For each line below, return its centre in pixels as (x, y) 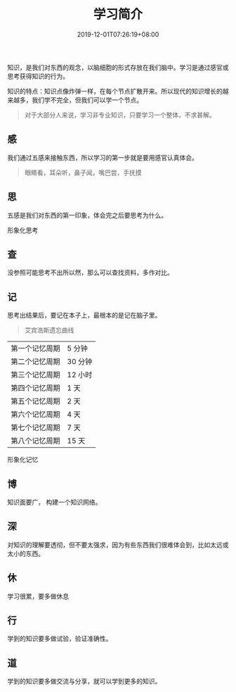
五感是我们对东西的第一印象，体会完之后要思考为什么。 (87, 215)
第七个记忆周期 (36, 428)
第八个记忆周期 (36, 441)
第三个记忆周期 (36, 375)
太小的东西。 (26, 553)
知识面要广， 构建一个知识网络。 (54, 502)
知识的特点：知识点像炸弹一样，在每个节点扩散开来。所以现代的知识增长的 (115, 91)
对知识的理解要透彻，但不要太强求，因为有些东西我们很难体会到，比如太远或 (118, 545)
